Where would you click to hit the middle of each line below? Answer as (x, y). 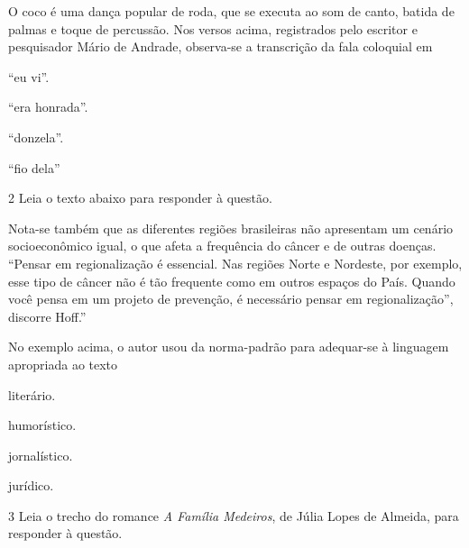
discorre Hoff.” (47, 316)
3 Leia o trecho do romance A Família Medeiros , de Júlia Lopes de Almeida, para (234, 515)
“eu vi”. (29, 76)
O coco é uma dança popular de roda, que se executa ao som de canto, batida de (231, 11)
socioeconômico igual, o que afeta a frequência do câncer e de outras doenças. (222, 246)
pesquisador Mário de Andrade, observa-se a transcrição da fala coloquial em (221, 46)
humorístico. (42, 425)
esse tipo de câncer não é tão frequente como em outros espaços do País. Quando (232, 281)
